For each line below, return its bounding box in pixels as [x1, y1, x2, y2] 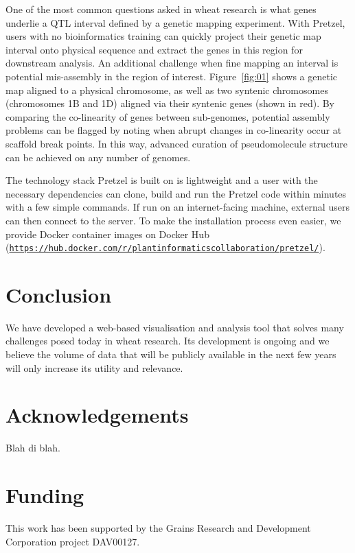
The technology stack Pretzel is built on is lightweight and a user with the [5, 173, 318, 187]
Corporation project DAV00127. [5, 534, 140, 548]
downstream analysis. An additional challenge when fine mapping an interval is [5, 56, 339, 70]
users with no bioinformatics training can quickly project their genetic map [5, 29, 321, 43]
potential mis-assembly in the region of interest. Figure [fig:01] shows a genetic [5, 69, 337, 83]
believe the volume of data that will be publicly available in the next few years [5, 347, 336, 362]
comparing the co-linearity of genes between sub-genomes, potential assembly [5, 109, 330, 123]
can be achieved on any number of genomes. [5, 150, 191, 164]
